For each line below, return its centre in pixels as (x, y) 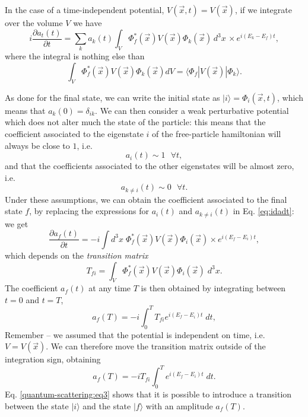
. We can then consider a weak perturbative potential (192, 110)
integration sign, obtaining (53, 359)
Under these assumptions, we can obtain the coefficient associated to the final (146, 199)
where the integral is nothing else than (75, 56)
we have (88, 23)
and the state (107, 405)
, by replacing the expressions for (89, 211)
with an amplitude (179, 405)
